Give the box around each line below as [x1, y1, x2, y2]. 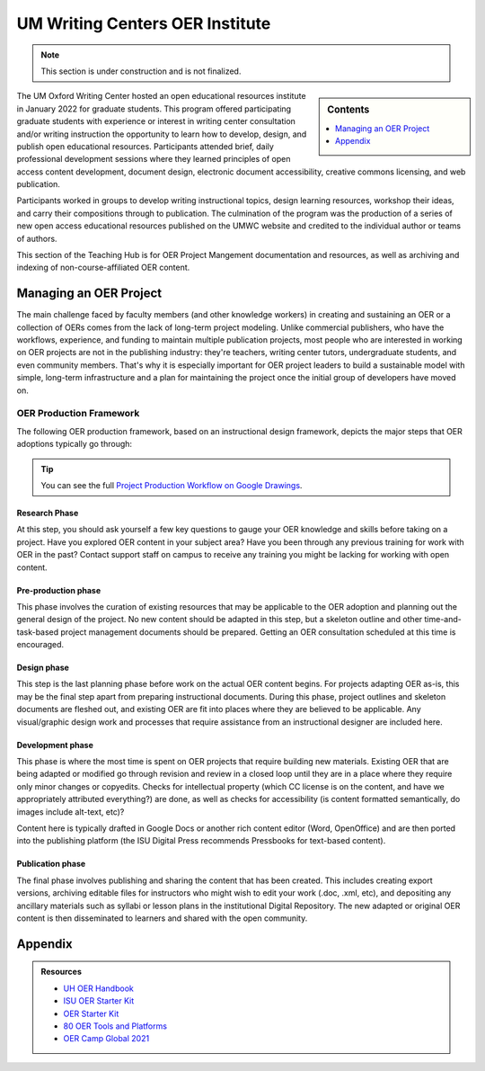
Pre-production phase [16, 585, 101, 595]
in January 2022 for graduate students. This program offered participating [16, 103, 292, 114]
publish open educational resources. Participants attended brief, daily [16, 140, 274, 152]
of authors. [16, 233, 57, 244]
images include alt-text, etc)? [16, 806, 125, 817]
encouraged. [16, 639, 65, 650]
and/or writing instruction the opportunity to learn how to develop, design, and [16, 129, 307, 139]
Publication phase [16, 859, 86, 870]
